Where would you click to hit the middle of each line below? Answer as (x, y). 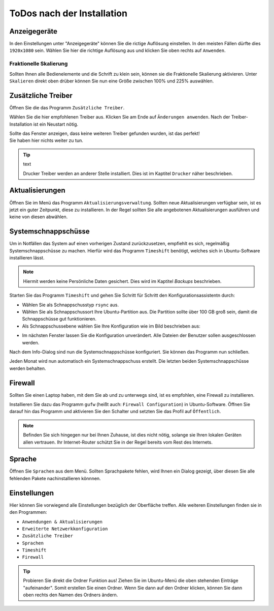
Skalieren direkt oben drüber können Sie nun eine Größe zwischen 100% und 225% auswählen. (112, 81)
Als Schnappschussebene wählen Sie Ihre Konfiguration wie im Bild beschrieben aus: (111, 326)
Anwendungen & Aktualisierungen (62, 522)
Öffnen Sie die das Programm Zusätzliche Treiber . (67, 107)
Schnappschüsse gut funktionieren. (59, 319)
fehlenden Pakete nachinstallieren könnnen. (55, 478)
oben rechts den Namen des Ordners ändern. (71, 595)
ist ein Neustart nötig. (56, 124)
